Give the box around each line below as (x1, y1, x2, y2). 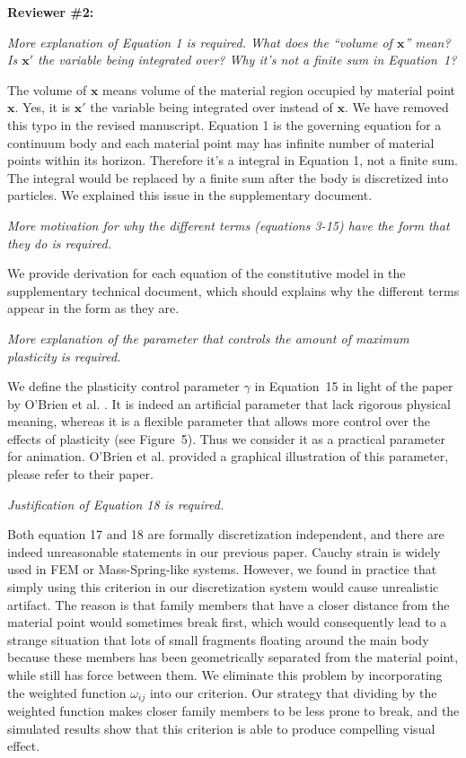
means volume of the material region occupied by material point (102, 80, 456, 99)
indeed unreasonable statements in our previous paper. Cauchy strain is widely (7, 542, 441, 561)
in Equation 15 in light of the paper (254, 377, 453, 396)
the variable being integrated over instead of (90, 98, 333, 117)
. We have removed (344, 98, 449, 117)
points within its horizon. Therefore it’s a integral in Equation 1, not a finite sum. (7, 151, 458, 170)
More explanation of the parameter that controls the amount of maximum (7, 328, 409, 347)
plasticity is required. (7, 346, 121, 365)
